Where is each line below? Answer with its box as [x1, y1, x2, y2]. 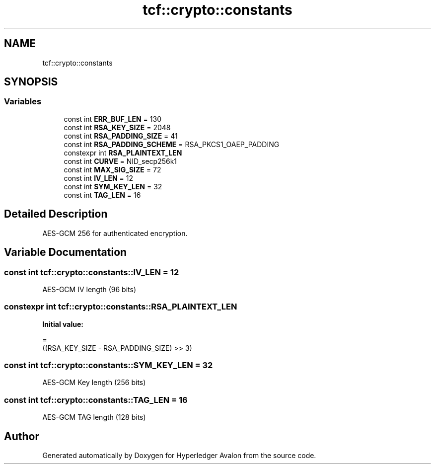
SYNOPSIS [4, 76, 58, 88]
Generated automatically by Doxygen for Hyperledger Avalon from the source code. [42, 451, 316, 460]
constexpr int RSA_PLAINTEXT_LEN [64, 148, 182, 157]
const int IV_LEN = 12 [64, 173, 134, 182]
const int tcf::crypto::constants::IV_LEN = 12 [4, 267, 179, 277]
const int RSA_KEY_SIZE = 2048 [64, 123, 171, 132]
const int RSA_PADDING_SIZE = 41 [64, 131, 178, 140]
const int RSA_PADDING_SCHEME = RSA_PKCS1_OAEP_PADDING [64, 140, 280, 149]
